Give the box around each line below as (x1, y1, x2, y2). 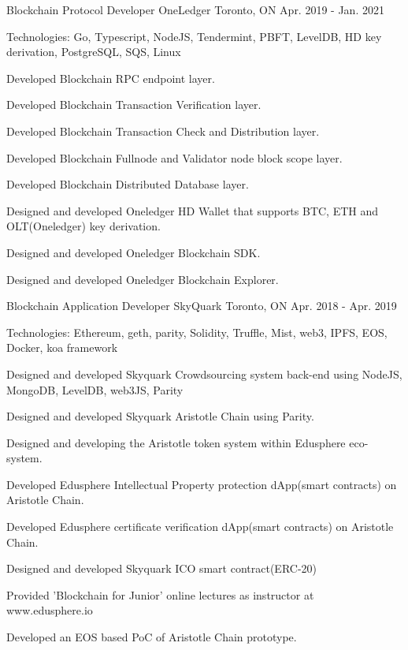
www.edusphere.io (6, 602, 93, 618)
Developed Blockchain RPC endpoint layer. (6, 69, 215, 86)
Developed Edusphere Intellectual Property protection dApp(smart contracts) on (6, 476, 397, 492)
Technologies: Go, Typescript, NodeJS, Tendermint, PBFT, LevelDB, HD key (6, 28, 382, 44)
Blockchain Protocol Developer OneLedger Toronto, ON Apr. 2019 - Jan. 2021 (6, 2, 384, 17)
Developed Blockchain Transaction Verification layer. (6, 96, 261, 113)
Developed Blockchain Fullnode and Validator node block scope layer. (6, 149, 343, 166)
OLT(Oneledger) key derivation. (6, 218, 161, 234)
